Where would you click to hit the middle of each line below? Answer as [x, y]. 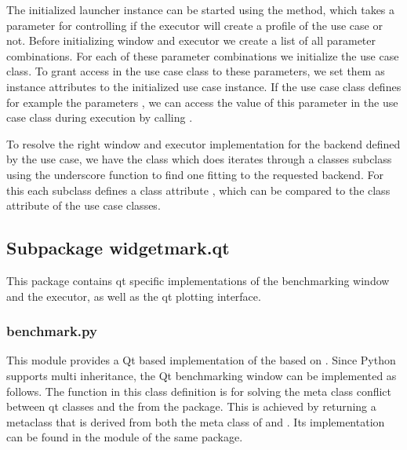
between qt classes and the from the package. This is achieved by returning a [191, 406]
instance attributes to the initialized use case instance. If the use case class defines [204, 86]
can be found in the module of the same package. [125, 437]
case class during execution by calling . [100, 117]
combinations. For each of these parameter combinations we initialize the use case [203, 55]
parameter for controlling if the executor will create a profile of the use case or [194, 25]
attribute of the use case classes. [84, 205]
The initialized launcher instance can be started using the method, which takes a [201, 9]
